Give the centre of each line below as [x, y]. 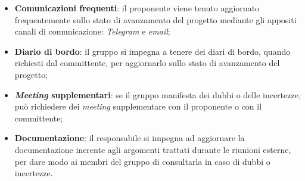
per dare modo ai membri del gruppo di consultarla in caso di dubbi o [142, 161]
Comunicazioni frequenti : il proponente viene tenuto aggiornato [137, 8]
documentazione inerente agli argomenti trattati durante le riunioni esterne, [153, 149]
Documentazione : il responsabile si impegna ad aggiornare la [130, 138]
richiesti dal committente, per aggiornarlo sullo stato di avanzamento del [147, 63]
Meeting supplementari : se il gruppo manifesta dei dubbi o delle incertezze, [158, 94]
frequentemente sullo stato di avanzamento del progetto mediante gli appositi [155, 19]
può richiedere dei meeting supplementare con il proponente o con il [138, 106]
